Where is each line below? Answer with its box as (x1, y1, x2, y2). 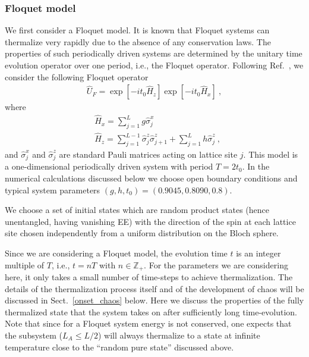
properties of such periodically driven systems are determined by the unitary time (5, 47, 302, 59)
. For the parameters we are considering (144, 258, 288, 271)
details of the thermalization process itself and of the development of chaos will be (5, 282, 304, 295)
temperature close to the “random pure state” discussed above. (5, 340, 234, 353)
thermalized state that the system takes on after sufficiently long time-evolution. (5, 305, 297, 318)
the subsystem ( (5, 328, 63, 341)
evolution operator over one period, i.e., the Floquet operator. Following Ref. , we (5, 59, 304, 71)
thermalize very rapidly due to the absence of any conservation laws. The (5, 35, 271, 48)
